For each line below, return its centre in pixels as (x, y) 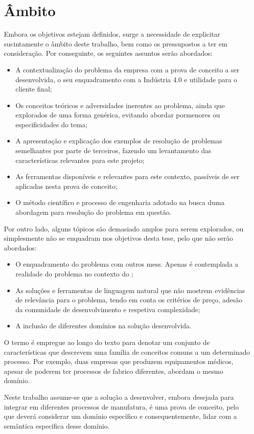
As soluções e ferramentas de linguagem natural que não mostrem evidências (130, 290)
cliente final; (34, 89)
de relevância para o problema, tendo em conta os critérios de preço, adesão (129, 300)
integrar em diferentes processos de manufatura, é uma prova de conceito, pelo (122, 406)
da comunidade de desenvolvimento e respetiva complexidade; (108, 309)
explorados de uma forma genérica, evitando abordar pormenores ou (118, 115)
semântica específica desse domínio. (57, 425)
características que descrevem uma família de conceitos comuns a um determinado (127, 352)
